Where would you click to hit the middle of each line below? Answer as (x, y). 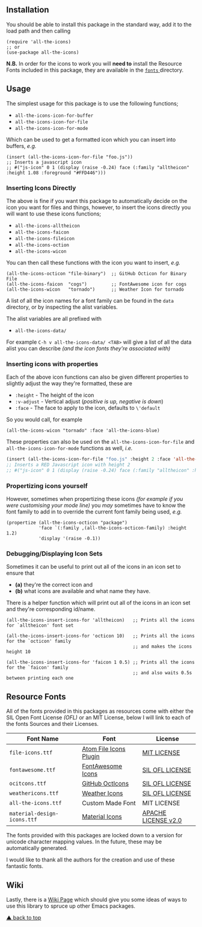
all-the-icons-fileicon (45, 238)
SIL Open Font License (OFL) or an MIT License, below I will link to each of (99, 718)
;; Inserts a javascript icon (44, 162)
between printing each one (40, 678)
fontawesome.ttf (32, 770)
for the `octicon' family (38, 641)
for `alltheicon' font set (40, 625)
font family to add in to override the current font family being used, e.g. (94, 512)
